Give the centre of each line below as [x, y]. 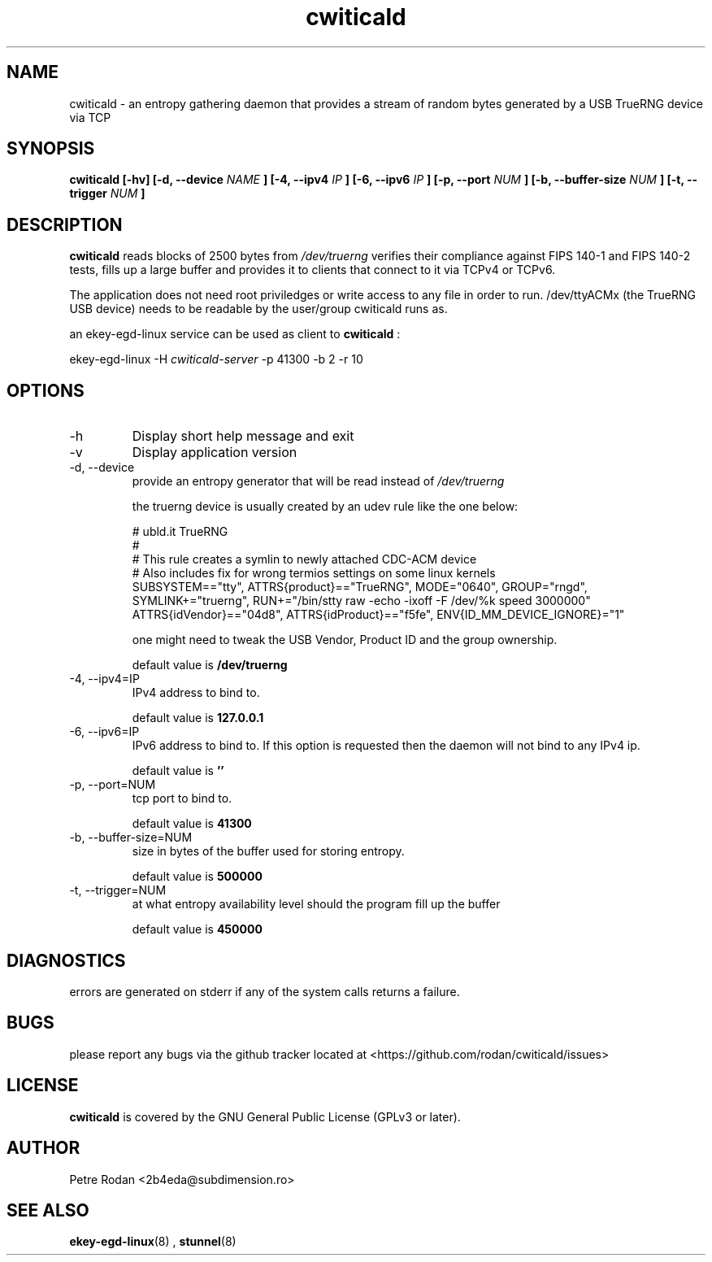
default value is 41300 [192, 824]
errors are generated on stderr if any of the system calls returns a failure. [265, 991]
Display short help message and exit [243, 436]
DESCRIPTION [65, 224]
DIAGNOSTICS [66, 960]
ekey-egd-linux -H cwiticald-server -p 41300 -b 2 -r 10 [216, 359]
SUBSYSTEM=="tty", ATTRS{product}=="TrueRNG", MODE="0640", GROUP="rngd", [360, 587]
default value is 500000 [197, 877]
